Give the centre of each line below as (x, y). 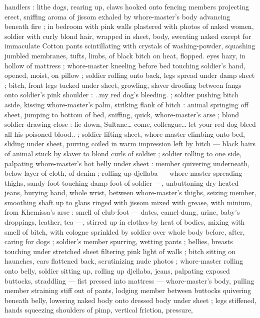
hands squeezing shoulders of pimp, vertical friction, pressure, (99, 310)
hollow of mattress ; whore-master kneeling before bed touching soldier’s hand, (125, 65)
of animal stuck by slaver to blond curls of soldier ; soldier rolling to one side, (123, 153)
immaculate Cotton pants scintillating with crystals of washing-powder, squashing (130, 46)
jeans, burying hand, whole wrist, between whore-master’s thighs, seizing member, (130, 192)
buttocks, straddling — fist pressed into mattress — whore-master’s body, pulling (129, 280)
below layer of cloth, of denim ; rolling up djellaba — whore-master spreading (123, 173)
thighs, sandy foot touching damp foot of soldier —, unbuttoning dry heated (122, 182)
